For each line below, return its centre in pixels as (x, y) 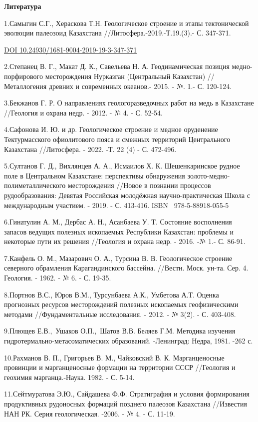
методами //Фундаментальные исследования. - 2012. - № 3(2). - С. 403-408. (120, 314)
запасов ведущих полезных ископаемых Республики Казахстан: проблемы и (119, 231)
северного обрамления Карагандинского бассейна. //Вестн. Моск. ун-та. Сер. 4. (126, 268)
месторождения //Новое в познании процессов (139, 185)
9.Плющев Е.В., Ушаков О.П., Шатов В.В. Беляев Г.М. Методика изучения (120, 331)
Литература (23, 6)
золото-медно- (209, 175)
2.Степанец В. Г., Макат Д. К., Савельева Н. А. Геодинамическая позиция (117, 66)
